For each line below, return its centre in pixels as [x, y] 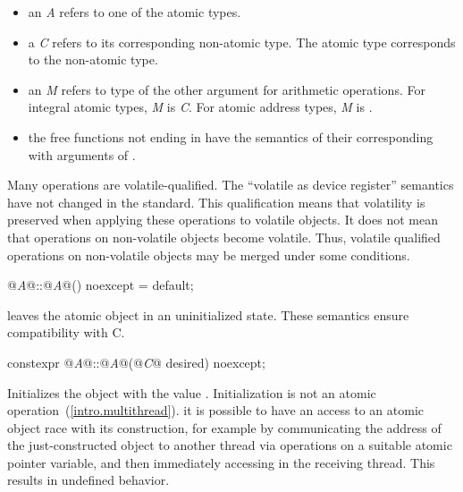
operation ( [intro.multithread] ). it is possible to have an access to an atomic [216, 410]
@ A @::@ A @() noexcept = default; [101, 285]
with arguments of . [82, 154]
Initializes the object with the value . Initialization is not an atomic [192, 392]
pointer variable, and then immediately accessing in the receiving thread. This [221, 462]
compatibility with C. [66, 332]
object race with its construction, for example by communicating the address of [224, 427]
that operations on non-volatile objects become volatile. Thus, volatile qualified [224, 237]
